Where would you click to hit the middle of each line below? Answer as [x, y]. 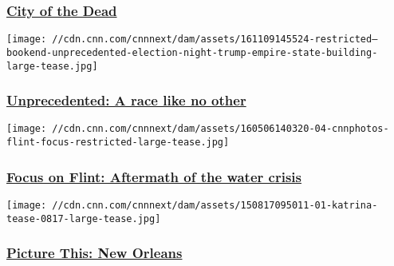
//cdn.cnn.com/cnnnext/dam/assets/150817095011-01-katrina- [215, 205]
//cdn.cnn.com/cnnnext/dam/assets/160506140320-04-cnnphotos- [221, 129]
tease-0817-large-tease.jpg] [84, 218]
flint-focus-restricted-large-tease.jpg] [118, 143]
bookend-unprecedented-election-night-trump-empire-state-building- [192, 52]
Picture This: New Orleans [95, 253]
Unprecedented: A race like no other [126, 100]
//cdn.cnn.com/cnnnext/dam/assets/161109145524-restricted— [215, 40]
